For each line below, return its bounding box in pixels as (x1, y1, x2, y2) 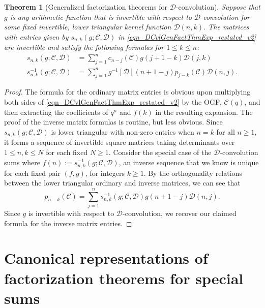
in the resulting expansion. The (155, 106, 253, 117)
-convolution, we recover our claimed (123, 207, 237, 218)
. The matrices (203, 21, 249, 32)
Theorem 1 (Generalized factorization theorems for (4, 2, 167, 12)
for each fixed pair (4, 167, 61, 178)
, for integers (85, 167, 125, 178)
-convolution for (200, 11, 250, 22)
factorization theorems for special (4, 267, 244, 288)
